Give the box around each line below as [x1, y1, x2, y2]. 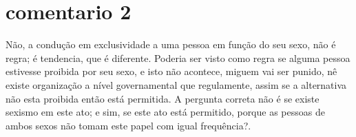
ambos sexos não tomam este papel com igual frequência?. [6, 118, 251, 132]
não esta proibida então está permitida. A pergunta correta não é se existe [6, 91, 320, 105]
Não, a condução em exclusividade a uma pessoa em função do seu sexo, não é [6, 37, 336, 52]
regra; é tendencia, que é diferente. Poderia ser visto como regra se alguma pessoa [6, 50, 350, 65]
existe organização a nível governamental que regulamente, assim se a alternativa [6, 77, 347, 92]
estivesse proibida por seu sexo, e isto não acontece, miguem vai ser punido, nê [6, 64, 337, 78]
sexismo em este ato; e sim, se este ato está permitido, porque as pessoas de [6, 105, 325, 119]
